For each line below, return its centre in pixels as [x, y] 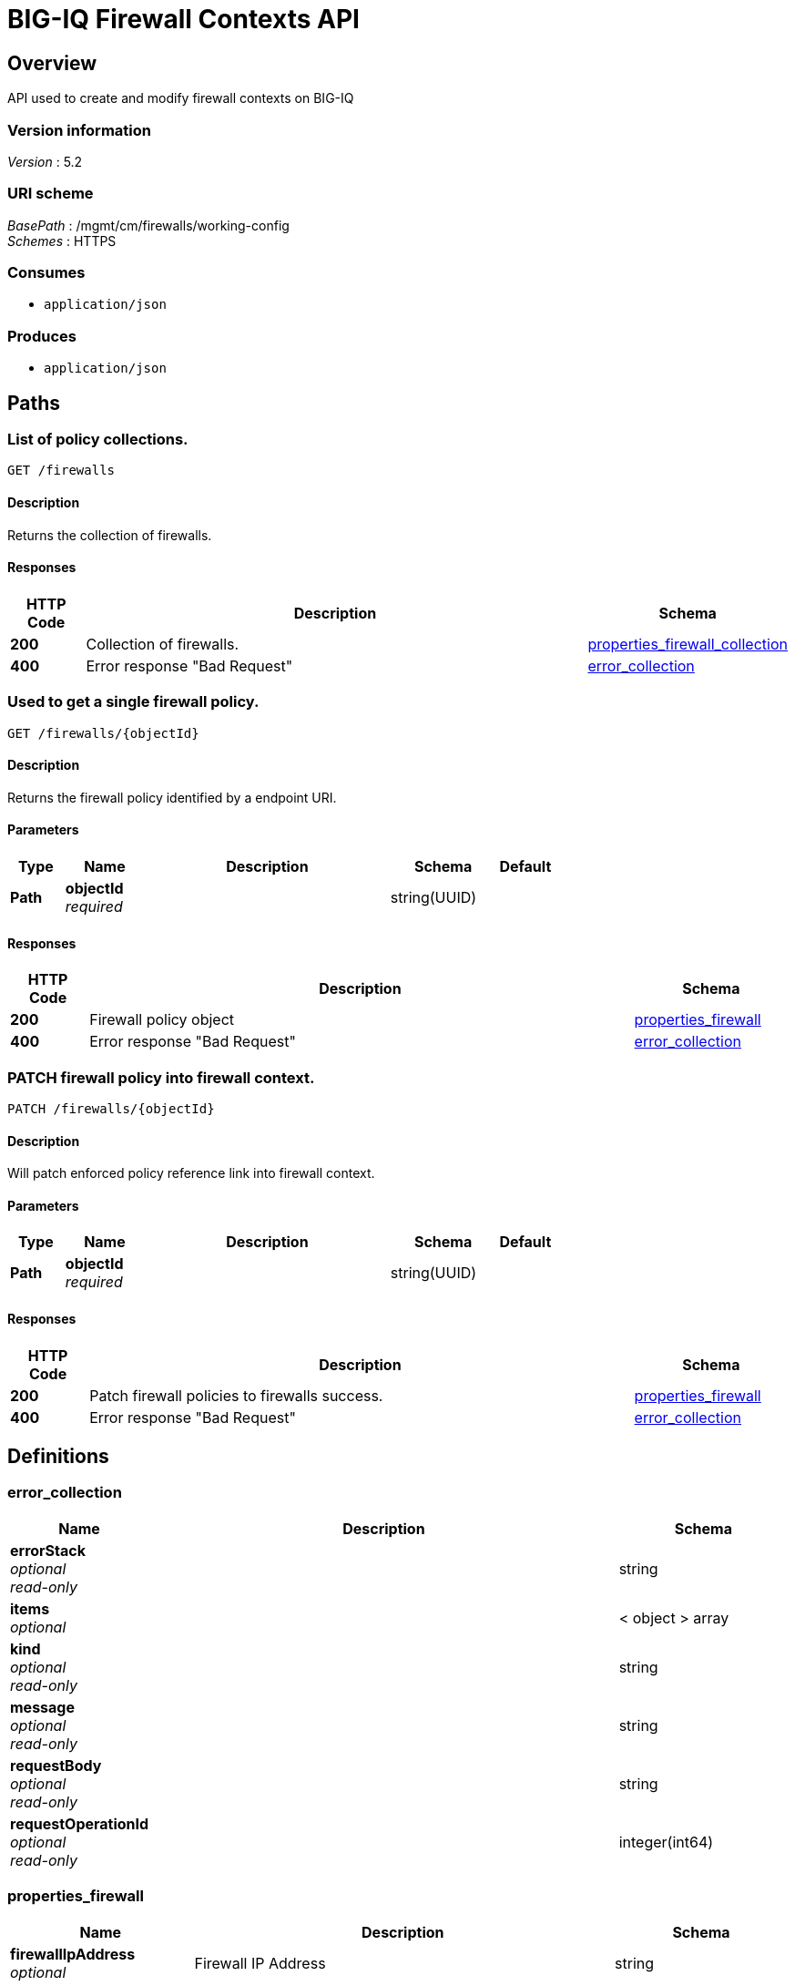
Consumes [46, 273]
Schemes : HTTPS [62, 241]
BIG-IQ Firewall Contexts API [183, 19]
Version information [79, 130]
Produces [42, 336]
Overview [52, 63]
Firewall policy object [162, 1020]
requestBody [56, 1765]
